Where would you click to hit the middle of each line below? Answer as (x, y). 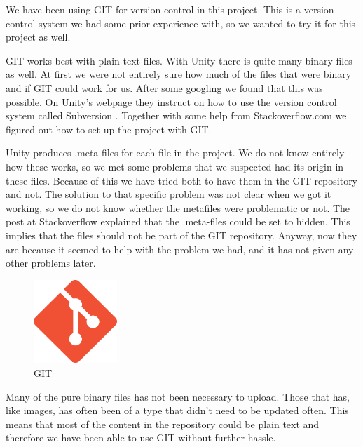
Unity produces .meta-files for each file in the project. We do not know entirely (175, 153)
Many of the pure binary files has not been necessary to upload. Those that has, (178, 396)
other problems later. (51, 263)
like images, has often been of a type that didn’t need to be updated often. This (177, 410)
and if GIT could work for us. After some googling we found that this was (164, 87)
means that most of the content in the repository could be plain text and (163, 423)
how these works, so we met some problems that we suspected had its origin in (175, 166)
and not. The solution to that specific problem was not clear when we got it (169, 194)
